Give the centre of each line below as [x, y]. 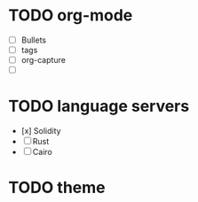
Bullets [33, 40]
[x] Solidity [41, 131]
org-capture [43, 60]
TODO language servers [99, 106]
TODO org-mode [71, 16]
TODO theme [57, 188]
